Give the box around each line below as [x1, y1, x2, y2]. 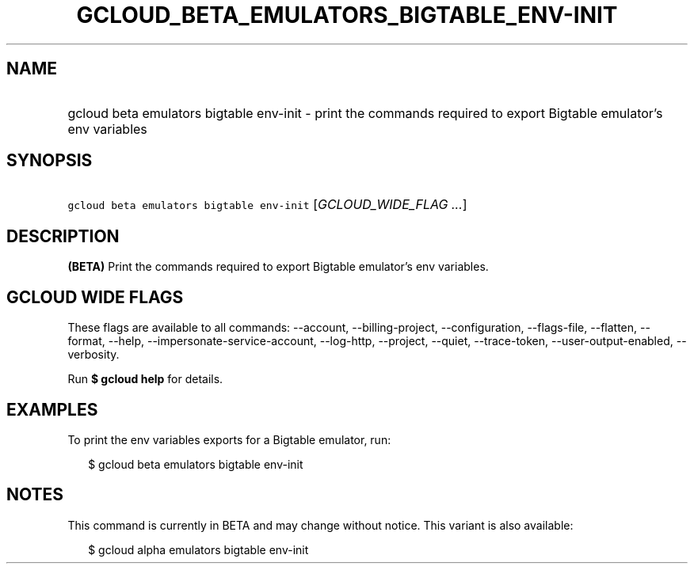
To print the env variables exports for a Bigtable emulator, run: [67, 432, 391, 446]
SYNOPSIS [6, 150, 93, 171]
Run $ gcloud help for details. [67, 372, 223, 386]
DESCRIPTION [6, 226, 120, 246]
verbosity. [67, 348, 120, 362]
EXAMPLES [6, 399, 98, 420]
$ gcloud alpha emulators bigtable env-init [88, 542, 309, 557]
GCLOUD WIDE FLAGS [6, 287, 184, 307]
